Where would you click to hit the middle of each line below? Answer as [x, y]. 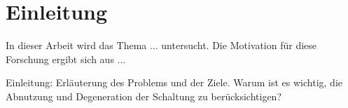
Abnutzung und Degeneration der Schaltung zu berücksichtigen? [144, 96]
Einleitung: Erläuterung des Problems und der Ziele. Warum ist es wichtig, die [174, 82]
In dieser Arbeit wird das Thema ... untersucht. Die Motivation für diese [161, 45]
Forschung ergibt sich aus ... [66, 59]
